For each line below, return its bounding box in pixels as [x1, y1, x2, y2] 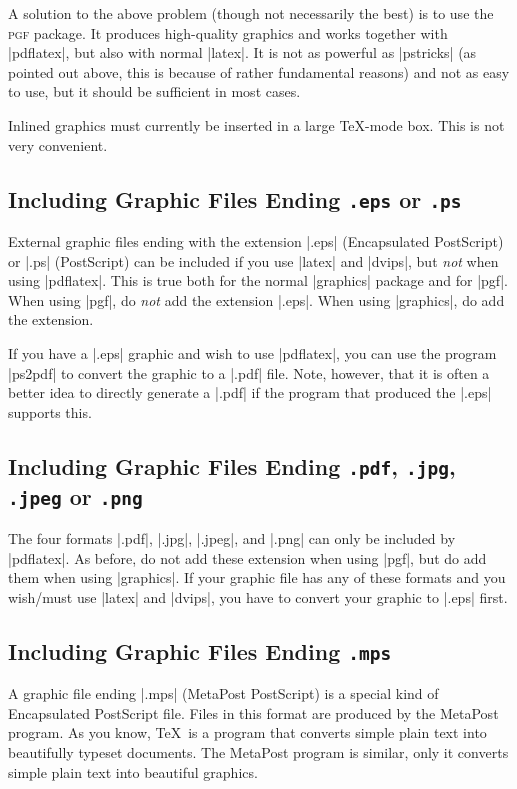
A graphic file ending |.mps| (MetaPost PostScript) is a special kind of [8, 683, 439, 704]
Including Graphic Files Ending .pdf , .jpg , [8, 450, 456, 481]
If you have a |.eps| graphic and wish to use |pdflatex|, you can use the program [8, 342, 497, 363]
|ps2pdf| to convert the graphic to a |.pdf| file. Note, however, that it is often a [8, 362, 490, 383]
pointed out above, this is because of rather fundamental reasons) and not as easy [8, 61, 510, 82]
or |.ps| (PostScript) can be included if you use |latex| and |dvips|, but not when [8, 250, 499, 271]
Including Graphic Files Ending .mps [8, 635, 392, 666]
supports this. [8, 401, 92, 422]
